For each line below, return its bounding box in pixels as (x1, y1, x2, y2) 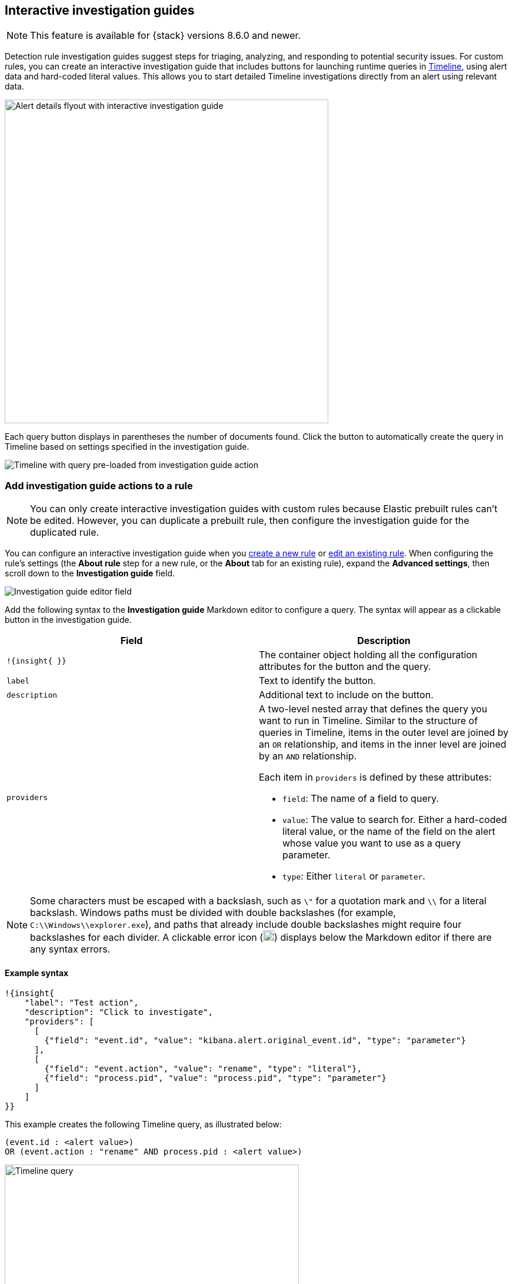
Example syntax (5, 967, 69, 978)
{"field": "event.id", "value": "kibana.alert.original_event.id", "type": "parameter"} (44, 1036, 466, 1046)
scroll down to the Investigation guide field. (5, 568, 175, 579)
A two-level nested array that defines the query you (259, 703, 488, 715)
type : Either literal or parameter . (282, 870, 425, 882)
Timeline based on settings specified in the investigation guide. (5, 442, 249, 452)
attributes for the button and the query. (259, 661, 431, 673)
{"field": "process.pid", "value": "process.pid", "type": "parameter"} (44, 1073, 387, 1083)
